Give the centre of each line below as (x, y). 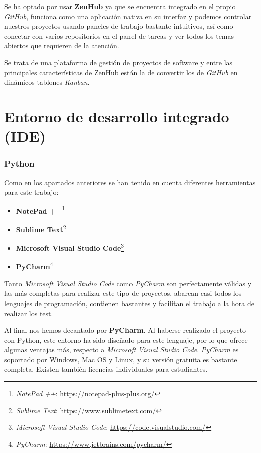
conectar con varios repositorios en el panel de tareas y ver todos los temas (119, 35)
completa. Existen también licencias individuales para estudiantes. (106, 369)
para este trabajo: (31, 192)
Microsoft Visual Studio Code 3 (70, 247)
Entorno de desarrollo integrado (117, 116)
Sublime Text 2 (41, 228)
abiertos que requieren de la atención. (62, 45)
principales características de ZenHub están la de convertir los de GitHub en (121, 72)
